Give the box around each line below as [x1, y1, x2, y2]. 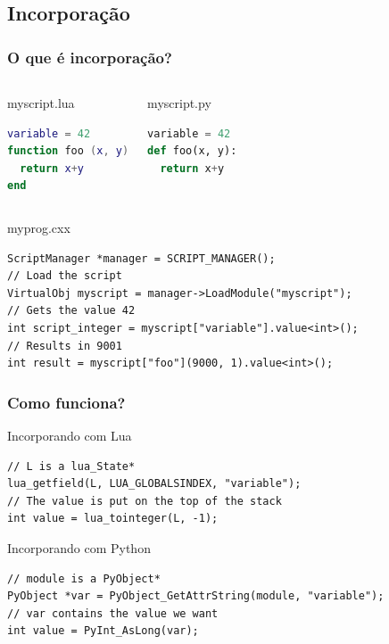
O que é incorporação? [7, 45, 172, 68]
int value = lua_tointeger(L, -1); [7, 512, 219, 525]
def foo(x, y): [147, 144, 237, 158]
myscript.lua [7, 94, 75, 111]
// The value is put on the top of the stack [7, 494, 282, 508]
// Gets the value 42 [7, 304, 136, 318]
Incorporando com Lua [7, 425, 132, 444]
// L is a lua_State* [7, 459, 136, 473]
